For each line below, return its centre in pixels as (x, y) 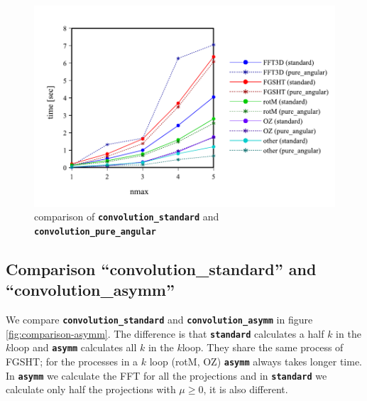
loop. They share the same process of (263, 347)
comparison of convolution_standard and (127, 216)
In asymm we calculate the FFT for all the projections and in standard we (166, 375)
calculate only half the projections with (91, 389)
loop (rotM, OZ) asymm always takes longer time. (256, 362)
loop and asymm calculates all (74, 347)
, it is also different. (246, 389)
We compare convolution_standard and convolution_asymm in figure (159, 320)
